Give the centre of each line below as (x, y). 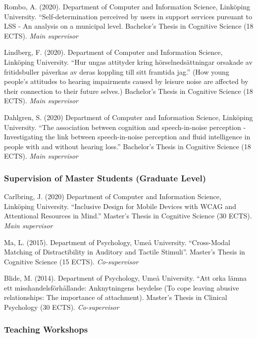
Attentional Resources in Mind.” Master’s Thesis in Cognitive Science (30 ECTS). (128, 216)
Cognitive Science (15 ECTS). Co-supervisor (71, 261)
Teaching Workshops (46, 329)
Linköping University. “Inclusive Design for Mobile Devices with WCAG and (120, 206)
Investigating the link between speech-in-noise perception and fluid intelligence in (127, 137)
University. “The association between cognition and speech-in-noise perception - (125, 127)
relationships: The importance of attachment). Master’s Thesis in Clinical (116, 297)
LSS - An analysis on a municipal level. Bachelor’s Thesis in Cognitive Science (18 (129, 26)
